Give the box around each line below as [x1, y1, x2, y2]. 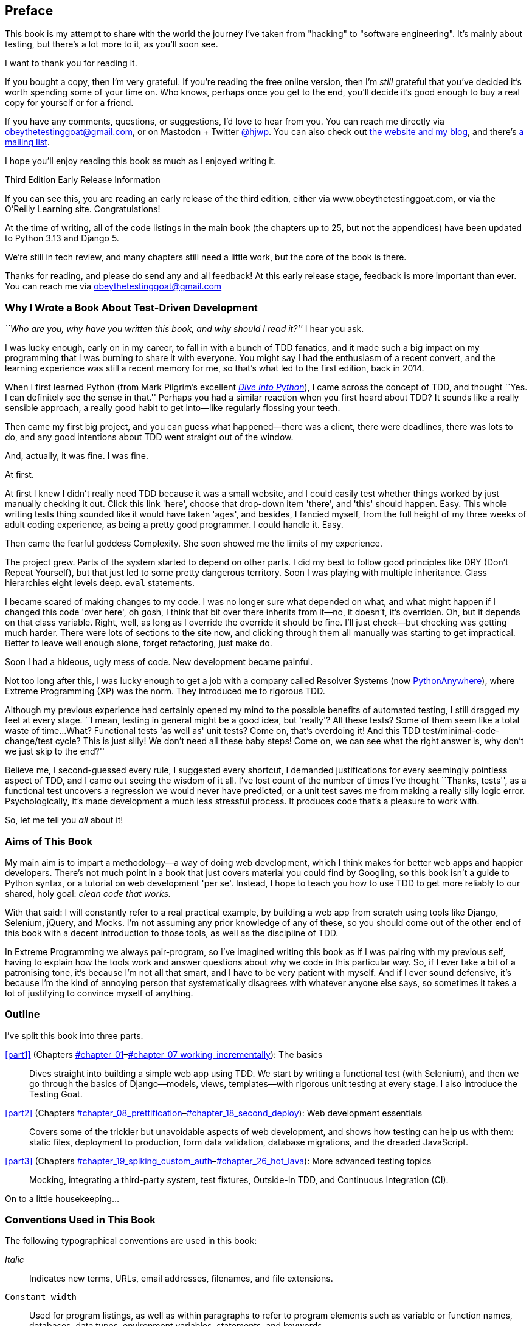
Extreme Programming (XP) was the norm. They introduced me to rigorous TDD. [5, 686, 325, 697]
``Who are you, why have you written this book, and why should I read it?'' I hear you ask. [5, 323, 364, 334]
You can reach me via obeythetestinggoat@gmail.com [5, 281, 222, 292]
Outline [5, 1008, 40, 1021]
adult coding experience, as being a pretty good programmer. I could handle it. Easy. [5, 519, 344, 530]
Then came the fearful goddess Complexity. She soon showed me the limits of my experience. [5, 538, 383, 549]
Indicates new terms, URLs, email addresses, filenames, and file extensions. [29, 1273, 333, 1284]
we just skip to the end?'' [5, 746, 105, 757]
